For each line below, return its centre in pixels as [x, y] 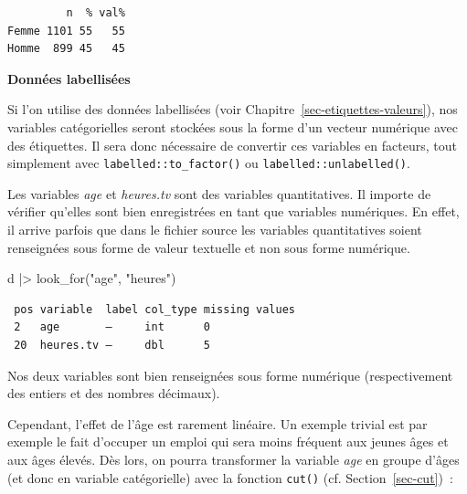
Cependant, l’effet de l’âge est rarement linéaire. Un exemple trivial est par [218, 423]
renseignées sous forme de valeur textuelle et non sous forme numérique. [209, 247]
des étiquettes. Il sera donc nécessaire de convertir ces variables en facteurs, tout [232, 145]
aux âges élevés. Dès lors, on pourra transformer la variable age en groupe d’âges [233, 459]
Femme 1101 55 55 [66, 31]
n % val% [96, 13]
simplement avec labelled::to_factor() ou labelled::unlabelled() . [209, 163]
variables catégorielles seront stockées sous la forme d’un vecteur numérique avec [233, 126]
